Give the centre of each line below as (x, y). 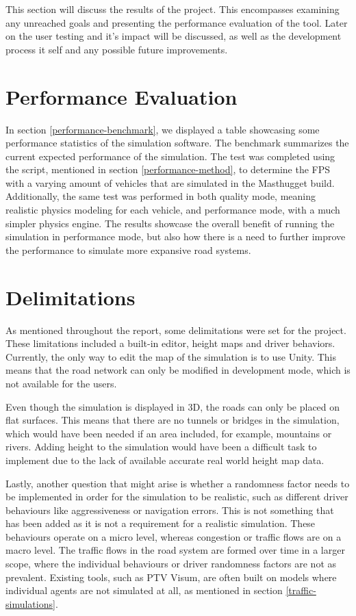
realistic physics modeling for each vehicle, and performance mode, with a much (173, 210)
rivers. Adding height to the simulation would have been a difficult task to (161, 447)
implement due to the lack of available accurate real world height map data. (165, 460)
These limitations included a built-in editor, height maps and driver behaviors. (170, 343)
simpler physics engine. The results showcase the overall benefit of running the (170, 223)
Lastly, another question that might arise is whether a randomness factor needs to (178, 483)
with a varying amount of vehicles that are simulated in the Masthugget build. (170, 182)
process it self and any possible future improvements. (117, 49)
